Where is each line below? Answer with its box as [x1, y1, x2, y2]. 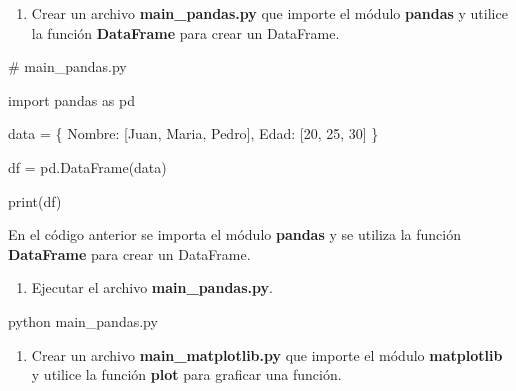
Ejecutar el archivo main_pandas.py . [31, 277, 273, 298]
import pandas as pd [8, 89, 136, 110]
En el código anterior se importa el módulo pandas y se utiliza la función [8, 224, 462, 245]
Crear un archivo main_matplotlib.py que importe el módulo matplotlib [31, 344, 503, 365]
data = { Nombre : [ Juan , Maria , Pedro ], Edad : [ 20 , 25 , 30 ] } [8, 123, 379, 144]
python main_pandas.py [8, 310, 158, 331]
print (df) [8, 190, 62, 211]
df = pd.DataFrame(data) [8, 156, 167, 177]
